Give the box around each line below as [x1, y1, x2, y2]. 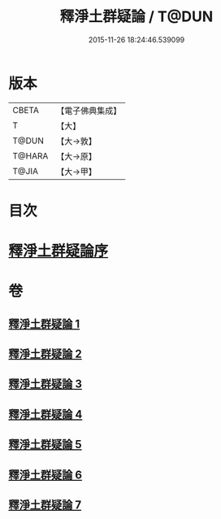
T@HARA [12, 150, 49, 161]
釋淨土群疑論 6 [8, 468, 83, 482]
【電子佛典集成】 [56, 105, 122, 116]
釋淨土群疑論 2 [8, 347, 83, 361]
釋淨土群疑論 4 [8, 408, 83, 421]
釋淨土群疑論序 [8, 242, 109, 260]
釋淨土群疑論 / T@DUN [59, 7, 214, 26]
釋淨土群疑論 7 [8, 498, 82, 512]
